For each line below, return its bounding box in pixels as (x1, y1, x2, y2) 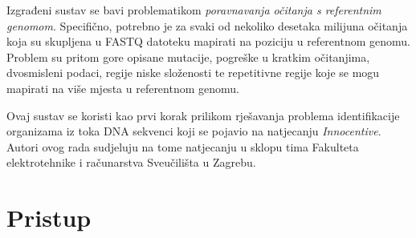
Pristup (6, 201, 92, 234)
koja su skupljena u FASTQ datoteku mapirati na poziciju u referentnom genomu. (6, 33, 410, 50)
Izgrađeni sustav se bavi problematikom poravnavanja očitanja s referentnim (6, 2, 381, 18)
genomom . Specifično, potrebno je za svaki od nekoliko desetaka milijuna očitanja (6, 17, 408, 34)
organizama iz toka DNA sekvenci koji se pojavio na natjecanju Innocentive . (6, 123, 381, 139)
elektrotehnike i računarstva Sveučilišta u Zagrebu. (6, 154, 256, 171)
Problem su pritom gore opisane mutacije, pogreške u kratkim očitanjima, (6, 48, 370, 65)
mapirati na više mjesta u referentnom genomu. (6, 79, 239, 96)
